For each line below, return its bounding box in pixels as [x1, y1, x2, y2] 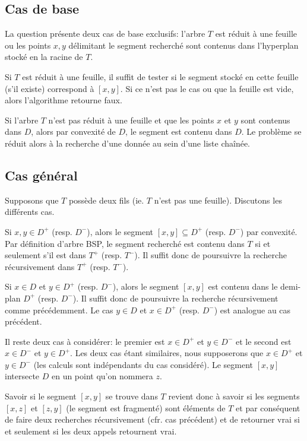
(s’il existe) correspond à [5, 82, 94, 94]
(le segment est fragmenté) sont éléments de [66, 401, 226, 414]
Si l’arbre [5, 113, 39, 126]
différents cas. [5, 205, 55, 218]
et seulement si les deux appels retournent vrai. [5, 424, 177, 437]
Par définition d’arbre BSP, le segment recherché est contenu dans [5, 237, 245, 249]
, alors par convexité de [31, 125, 116, 138]
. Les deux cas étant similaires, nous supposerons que [70, 347, 264, 359]
